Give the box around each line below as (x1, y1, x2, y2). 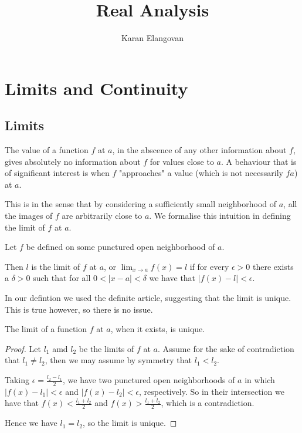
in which (245, 374, 275, 386)
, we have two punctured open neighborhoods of (63, 374, 235, 386)
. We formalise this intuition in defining (149, 209, 291, 222)
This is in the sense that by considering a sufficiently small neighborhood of (5, 198, 277, 210)
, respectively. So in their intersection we (138, 385, 284, 397)
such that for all (33, 272, 91, 284)
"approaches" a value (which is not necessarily (118, 167, 283, 179)
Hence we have (5, 417, 57, 429)
